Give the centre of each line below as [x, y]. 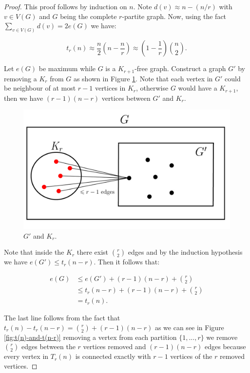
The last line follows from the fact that [62, 318]
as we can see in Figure [189, 327]
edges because [225, 346]
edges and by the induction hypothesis [185, 252]
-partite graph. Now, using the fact [174, 16]
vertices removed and [115, 346]
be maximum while [67, 68]
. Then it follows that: [127, 262]
